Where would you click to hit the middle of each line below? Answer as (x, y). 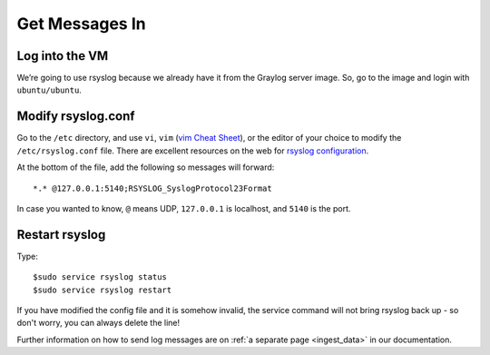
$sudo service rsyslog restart (103, 290)
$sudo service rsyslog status (100, 277)
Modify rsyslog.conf (76, 117)
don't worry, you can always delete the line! (98, 323)
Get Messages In (81, 24)
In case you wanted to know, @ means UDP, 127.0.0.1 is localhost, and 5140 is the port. (184, 208)
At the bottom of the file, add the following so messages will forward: (146, 167)
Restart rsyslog (61, 235)
